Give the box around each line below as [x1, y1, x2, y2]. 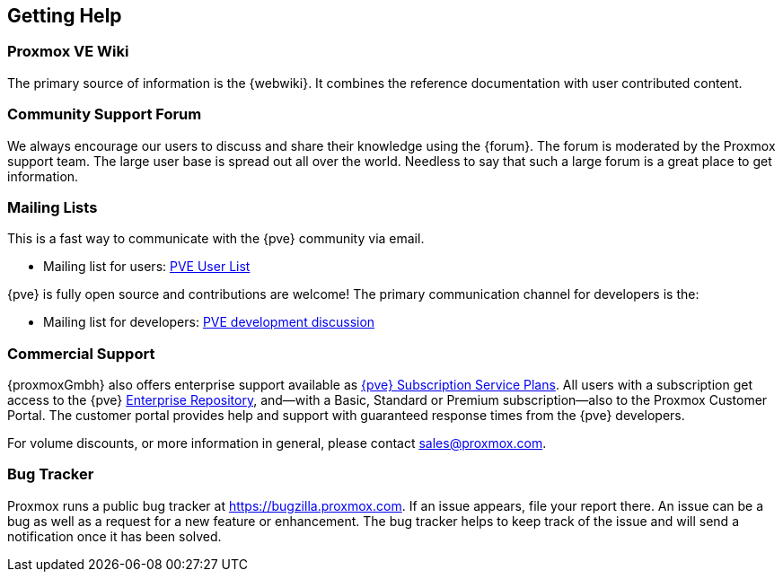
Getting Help [7, 4, 122, 27]
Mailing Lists [7, 197, 98, 216]
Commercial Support [7, 344, 155, 363]
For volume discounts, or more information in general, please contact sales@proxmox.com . [7, 435, 547, 452]
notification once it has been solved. [7, 528, 222, 544]
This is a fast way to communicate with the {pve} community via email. [7, 231, 425, 247]
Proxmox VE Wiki [7, 42, 129, 61]
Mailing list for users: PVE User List [43, 259, 251, 275]
